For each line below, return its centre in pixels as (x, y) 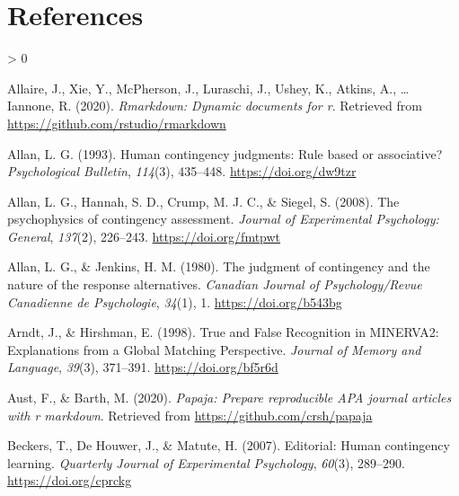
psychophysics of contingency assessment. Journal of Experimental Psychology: (223, 219)
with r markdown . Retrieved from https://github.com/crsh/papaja (190, 415)
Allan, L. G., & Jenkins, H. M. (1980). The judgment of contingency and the (219, 266)
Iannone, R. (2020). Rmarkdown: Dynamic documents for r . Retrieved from (215, 106)
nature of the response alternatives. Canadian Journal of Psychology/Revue (215, 284)
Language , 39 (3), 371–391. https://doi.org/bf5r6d (143, 367)
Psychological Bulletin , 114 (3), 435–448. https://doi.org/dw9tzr (182, 171)
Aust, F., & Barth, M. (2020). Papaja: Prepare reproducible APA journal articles (229, 398)
